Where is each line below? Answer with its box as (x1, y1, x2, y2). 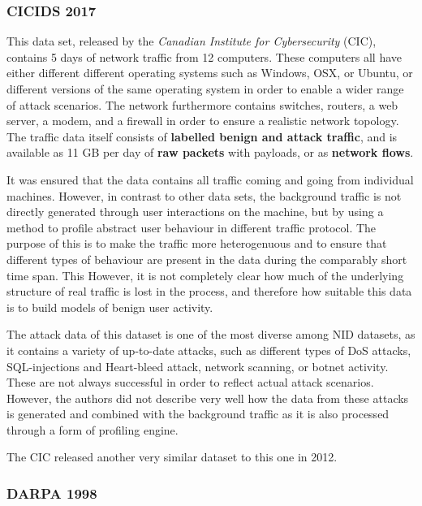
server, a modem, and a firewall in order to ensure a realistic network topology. (6, 112, 399, 129)
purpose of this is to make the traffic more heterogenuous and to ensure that (6, 235, 387, 252)
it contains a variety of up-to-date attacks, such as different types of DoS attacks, (6, 341, 411, 358)
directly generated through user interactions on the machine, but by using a (6, 203, 384, 220)
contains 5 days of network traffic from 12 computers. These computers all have (6, 48, 403, 65)
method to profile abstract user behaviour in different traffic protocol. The (6, 218, 377, 236)
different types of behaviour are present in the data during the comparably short (6, 250, 407, 267)
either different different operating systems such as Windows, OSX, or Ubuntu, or (6, 64, 413, 81)
